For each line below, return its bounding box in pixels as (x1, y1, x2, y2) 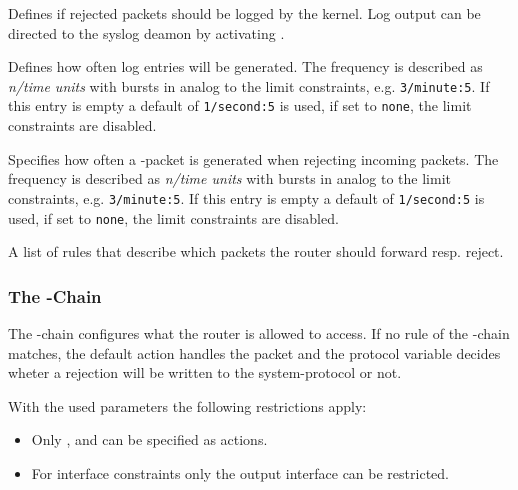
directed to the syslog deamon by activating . (8, 22, 285, 43)
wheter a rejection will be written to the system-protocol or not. (8, 362, 402, 383)
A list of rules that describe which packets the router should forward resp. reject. (8, 241, 504, 262)
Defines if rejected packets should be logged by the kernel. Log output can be (8, 3, 481, 23)
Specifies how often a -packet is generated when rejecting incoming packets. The (8, 148, 499, 169)
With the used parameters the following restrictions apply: (8, 395, 367, 416)
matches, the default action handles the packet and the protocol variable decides (8, 342, 501, 363)
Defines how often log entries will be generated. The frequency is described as (8, 56, 483, 77)
